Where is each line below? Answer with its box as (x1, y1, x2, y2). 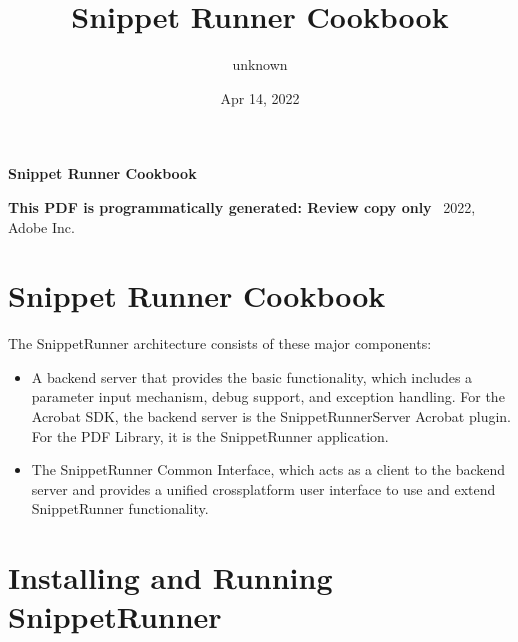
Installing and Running (8, 557, 333, 598)
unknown (232, 54, 288, 75)
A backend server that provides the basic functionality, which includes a (31, 366, 473, 387)
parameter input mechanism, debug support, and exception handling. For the (31, 386, 505, 407)
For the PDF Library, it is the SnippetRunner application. (31, 425, 389, 446)
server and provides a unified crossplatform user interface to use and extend (31, 478, 496, 499)
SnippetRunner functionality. (31, 498, 209, 519)
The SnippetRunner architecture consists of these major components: (8, 333, 432, 354)
